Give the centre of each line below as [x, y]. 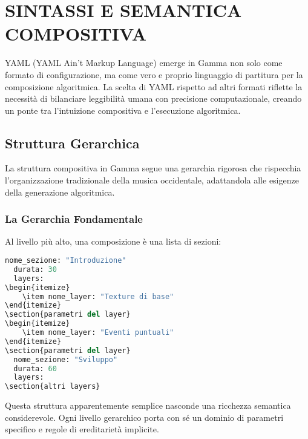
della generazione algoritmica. [60, 192]
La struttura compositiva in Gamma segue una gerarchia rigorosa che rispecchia [153, 168]
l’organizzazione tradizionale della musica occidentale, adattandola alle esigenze [152, 180]
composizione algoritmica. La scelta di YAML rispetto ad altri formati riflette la [154, 86]
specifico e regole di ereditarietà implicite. [82, 429]
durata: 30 [35, 269]
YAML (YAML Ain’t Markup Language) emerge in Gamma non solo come [144, 63]
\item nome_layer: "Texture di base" [98, 296]
